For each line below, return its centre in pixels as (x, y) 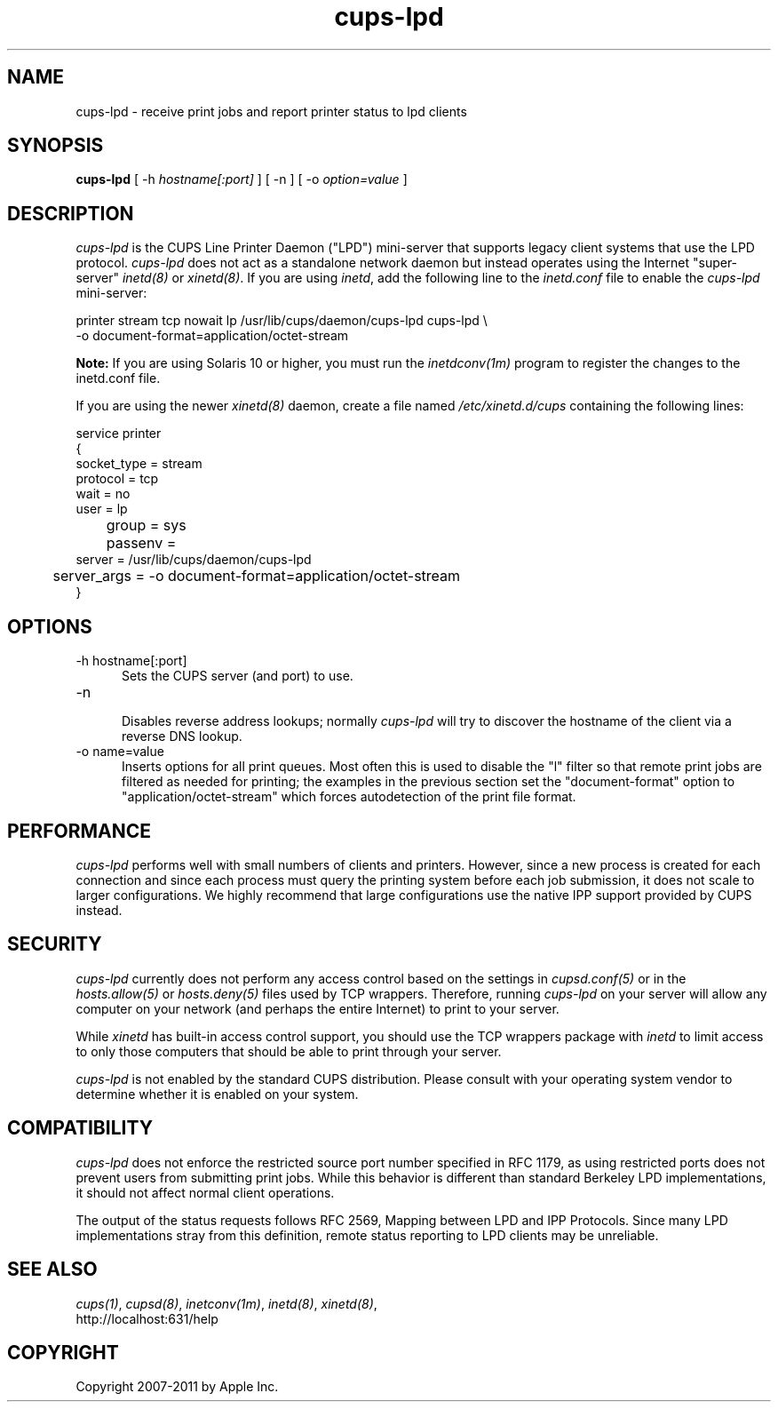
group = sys (146, 525)
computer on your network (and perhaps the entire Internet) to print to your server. (318, 1008)
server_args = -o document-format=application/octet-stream (257, 576)
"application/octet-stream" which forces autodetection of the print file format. (349, 797)
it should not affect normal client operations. (205, 1192)
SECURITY (55, 944)
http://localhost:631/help (147, 1318)
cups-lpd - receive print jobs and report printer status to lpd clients (271, 111)
